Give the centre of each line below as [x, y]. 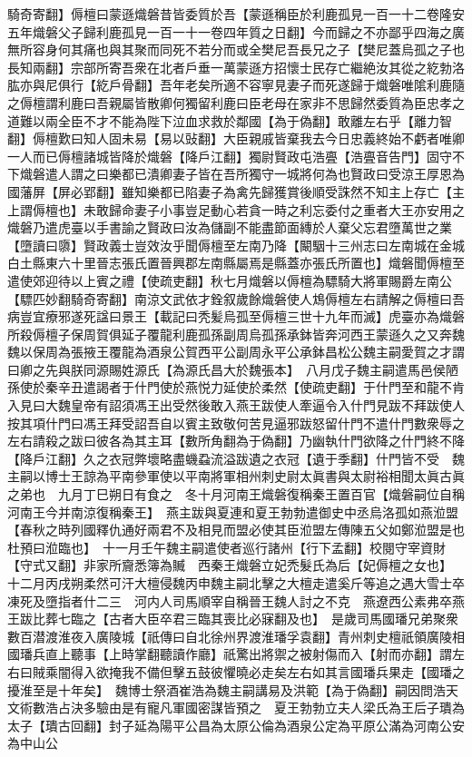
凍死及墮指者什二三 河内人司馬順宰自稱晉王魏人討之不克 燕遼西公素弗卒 [230, 600]
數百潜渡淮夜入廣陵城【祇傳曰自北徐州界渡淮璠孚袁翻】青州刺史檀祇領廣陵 [230, 636]
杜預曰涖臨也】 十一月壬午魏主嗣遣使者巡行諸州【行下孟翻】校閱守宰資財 [226, 547]
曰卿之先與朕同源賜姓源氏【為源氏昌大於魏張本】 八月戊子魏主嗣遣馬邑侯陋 [233, 369]
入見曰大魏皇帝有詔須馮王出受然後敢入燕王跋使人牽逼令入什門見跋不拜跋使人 [236, 405]
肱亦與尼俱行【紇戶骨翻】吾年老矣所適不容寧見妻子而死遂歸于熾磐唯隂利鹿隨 [236, 85]
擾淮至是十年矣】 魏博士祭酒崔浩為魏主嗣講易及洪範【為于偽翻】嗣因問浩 [226, 689]
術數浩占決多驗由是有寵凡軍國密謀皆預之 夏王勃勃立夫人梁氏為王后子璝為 [242, 708]
